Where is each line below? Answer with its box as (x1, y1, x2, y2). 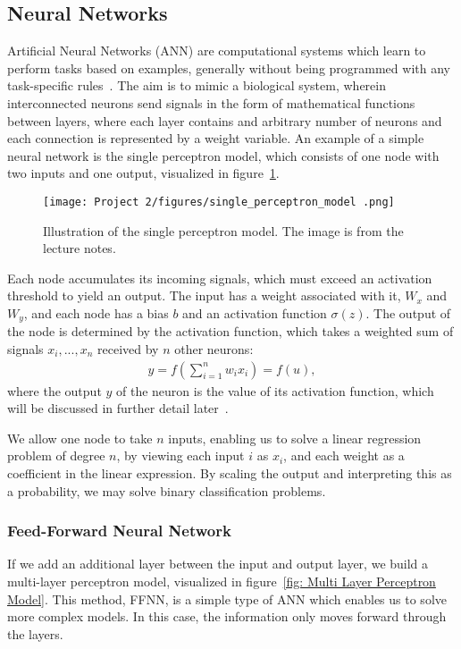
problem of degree (7, 446, 105, 465)
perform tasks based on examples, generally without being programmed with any (7, 58, 450, 77)
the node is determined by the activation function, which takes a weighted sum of (7, 322, 454, 341)
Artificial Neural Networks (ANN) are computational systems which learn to (7, 41, 426, 60)
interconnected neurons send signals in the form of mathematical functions (7, 93, 415, 112)
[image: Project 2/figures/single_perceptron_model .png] (43, 195, 395, 208)
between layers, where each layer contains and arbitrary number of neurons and (7, 111, 442, 130)
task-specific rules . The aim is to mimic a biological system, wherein (7, 76, 386, 95)
